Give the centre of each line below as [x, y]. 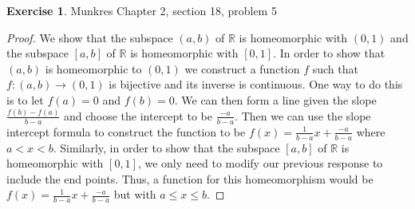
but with [135, 194]
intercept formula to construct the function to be [126, 131]
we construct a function [242, 68]
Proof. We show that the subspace [90, 37]
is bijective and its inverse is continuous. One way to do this [256, 84]
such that [335, 68]
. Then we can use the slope [303, 115]
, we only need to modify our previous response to [260, 163]
